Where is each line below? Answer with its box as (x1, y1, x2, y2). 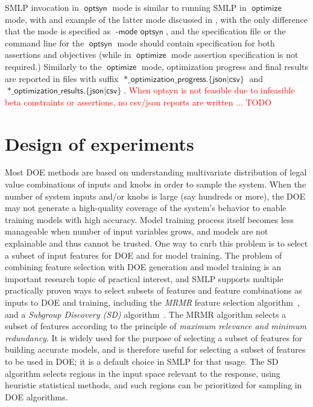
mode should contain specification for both (117, 36, 275, 49)
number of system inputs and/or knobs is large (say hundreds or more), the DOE (5, 189, 306, 202)
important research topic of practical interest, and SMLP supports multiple (5, 272, 283, 285)
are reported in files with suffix (5, 72, 119, 84)
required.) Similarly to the (5, 60, 102, 72)
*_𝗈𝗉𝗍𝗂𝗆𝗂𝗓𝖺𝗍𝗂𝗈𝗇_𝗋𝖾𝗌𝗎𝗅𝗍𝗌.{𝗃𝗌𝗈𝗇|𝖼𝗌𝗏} (7, 87, 122, 96)
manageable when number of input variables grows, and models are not (5, 225, 268, 238)
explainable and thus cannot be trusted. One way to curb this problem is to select (5, 237, 308, 250)
